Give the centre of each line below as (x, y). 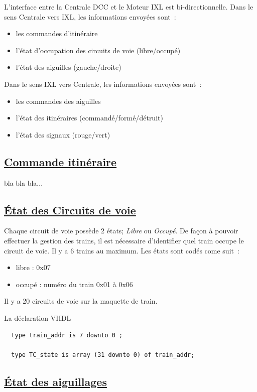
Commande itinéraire (60, 161)
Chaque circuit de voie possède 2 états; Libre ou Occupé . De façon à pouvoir (121, 231)
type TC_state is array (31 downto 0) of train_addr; (103, 355)
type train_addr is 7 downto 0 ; (67, 335)
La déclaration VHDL (38, 317)
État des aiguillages (55, 381)
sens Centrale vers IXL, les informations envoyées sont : (90, 16)
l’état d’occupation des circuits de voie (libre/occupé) (98, 50)
